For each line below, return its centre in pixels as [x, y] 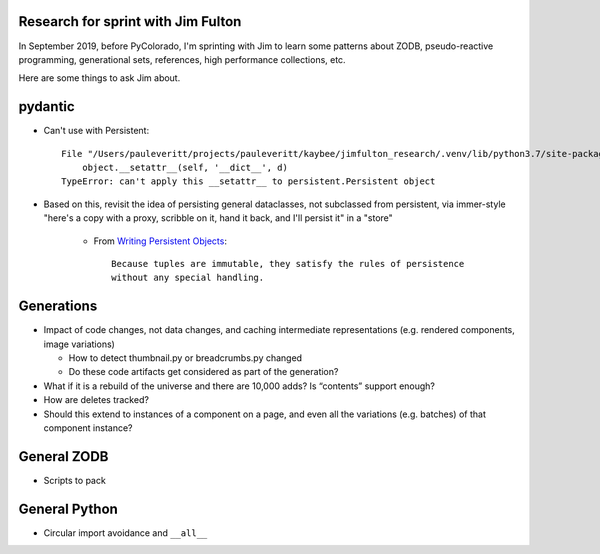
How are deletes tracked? [96, 400]
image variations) [79, 344]
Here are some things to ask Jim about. [99, 78]
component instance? [88, 427]
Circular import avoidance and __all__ [125, 532]
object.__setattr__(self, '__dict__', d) [185, 167]
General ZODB [63, 456]
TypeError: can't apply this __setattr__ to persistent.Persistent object [248, 181]
